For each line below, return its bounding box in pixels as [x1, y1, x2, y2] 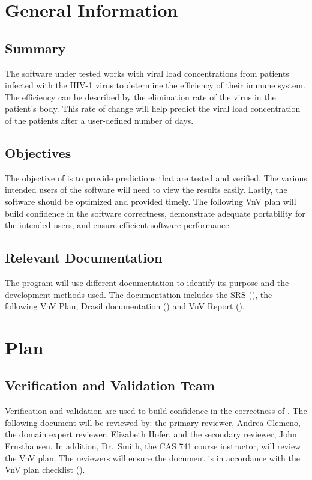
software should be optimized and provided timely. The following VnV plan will [5, 195, 296, 207]
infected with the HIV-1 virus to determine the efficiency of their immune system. [5, 79, 305, 91]
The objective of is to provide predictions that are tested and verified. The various [5, 171, 307, 184]
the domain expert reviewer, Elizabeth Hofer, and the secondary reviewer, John [5, 428, 297, 440]
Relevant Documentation [5, 248, 163, 267]
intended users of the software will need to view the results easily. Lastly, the [5, 183, 287, 196]
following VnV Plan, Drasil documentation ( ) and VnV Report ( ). [5, 300, 245, 312]
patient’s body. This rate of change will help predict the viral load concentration [5, 102, 301, 115]
